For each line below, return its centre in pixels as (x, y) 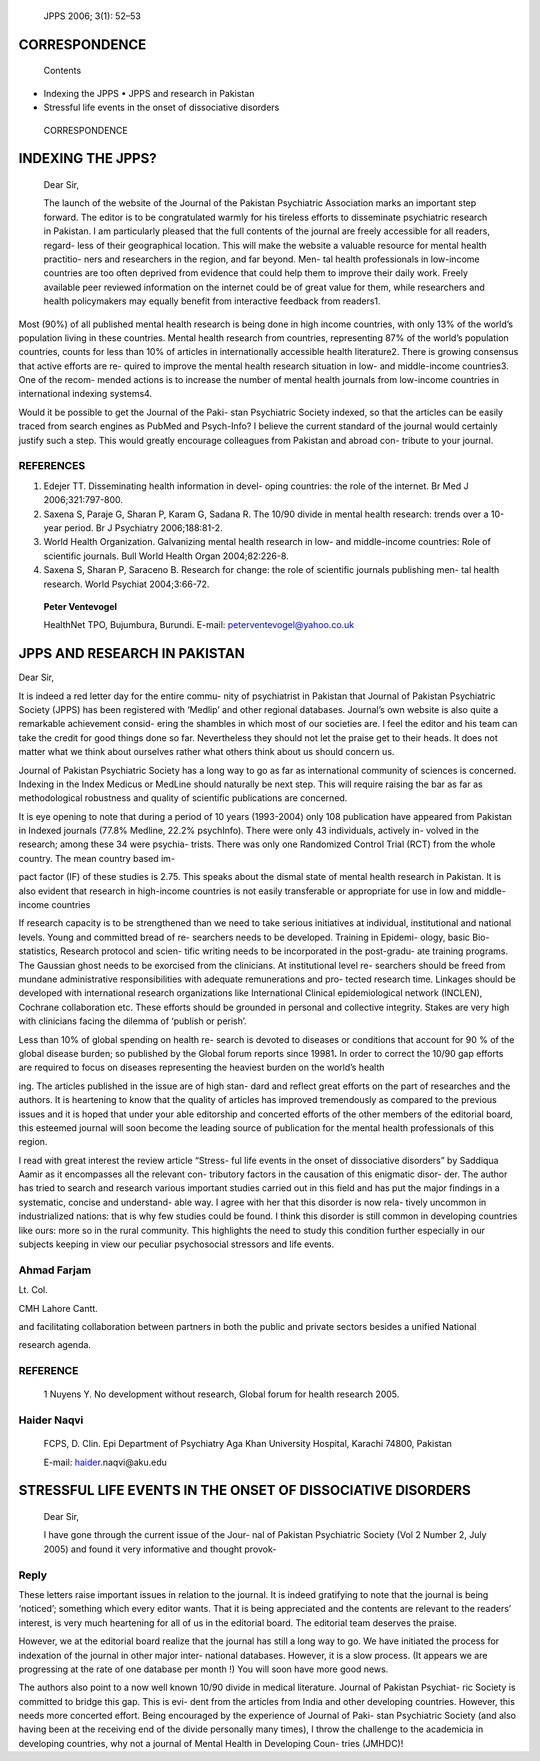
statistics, (38, 951)
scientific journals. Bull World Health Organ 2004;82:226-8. (166, 556)
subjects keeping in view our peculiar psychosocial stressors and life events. (176, 1244)
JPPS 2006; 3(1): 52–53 (92, 16)
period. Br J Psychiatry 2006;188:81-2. (143, 527)
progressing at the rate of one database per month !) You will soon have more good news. (203, 1669)
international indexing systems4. (85, 394)
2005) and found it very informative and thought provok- (160, 1549)
